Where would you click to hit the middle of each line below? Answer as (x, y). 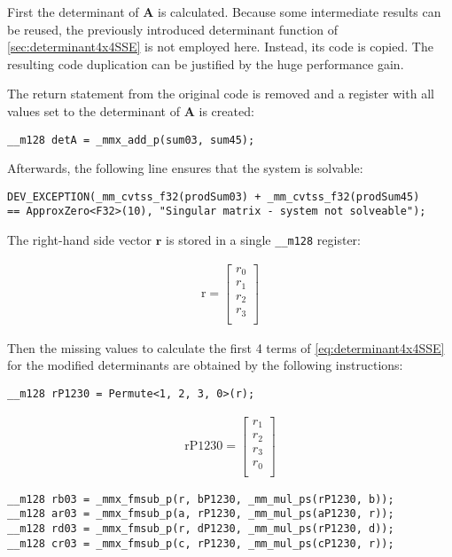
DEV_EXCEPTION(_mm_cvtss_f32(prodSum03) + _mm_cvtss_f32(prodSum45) (214, 196)
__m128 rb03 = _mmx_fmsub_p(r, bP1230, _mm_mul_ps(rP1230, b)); (201, 499)
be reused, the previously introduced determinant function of (172, 29)
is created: (226, 110)
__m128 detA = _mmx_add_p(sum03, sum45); (131, 140)
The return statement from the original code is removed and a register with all (221, 94)
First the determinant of (73, 12)
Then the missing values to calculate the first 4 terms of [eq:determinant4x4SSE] (226, 347)
